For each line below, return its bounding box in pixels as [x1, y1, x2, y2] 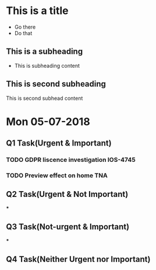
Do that [14, 29, 33, 36]
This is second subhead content [6, 95, 83, 102]
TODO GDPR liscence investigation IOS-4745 [6, 156, 136, 164]
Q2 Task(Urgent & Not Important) [6, 189, 129, 199]
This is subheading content [14, 62, 80, 69]
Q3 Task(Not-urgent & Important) [6, 222, 130, 232]
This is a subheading [6, 47, 83, 57]
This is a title [6, 4, 69, 18]
